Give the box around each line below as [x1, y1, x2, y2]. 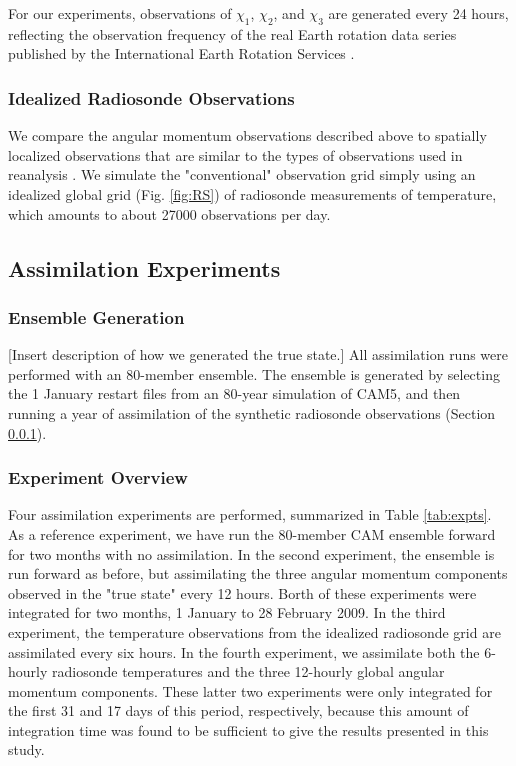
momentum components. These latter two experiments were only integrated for [8, 680, 493, 701]
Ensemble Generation [8, 304, 185, 329]
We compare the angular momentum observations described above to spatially [8, 125, 487, 146]
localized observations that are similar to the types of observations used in [8, 144, 463, 165]
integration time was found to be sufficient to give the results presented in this [8, 719, 489, 740]
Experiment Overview [8, 465, 188, 490]
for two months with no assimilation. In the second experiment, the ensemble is [8, 543, 495, 564]
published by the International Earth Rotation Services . [8, 43, 355, 64]
